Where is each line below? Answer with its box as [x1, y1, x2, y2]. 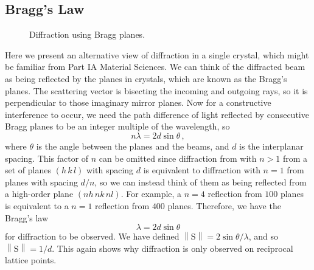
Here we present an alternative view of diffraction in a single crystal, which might [5, 48, 309, 61]
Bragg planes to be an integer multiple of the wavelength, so [5, 120, 230, 133]
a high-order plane [5, 187, 74, 200]
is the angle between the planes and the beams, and [36, 139, 229, 152]
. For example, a [120, 187, 182, 200]
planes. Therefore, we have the [167, 199, 281, 212]
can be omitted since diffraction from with [99, 151, 257, 164]
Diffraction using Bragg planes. [29, 28, 145, 41]
